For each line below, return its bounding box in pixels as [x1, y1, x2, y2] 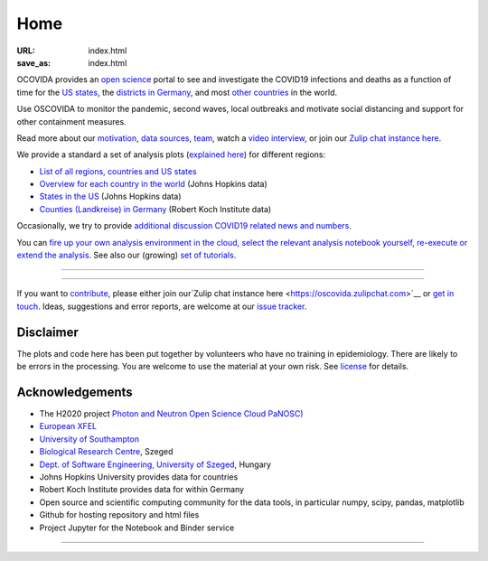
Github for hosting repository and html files [39, 510, 200, 520]
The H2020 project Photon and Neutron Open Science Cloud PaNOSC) [39, 408, 304, 419]
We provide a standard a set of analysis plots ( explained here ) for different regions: [16, 149, 326, 160]
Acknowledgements [16, 384, 133, 399]
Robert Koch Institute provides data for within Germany [39, 484, 244, 495]
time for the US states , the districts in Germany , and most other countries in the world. [16, 87, 338, 98]
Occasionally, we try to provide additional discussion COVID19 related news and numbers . [16, 220, 352, 231]
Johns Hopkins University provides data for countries [39, 471, 239, 482]
